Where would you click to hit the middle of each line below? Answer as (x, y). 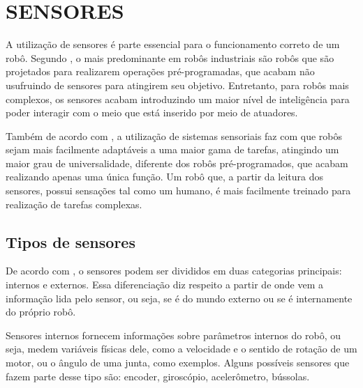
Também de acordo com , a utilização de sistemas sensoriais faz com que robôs (174, 135)
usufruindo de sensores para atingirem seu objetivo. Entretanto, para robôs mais (177, 85)
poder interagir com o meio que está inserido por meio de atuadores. (152, 112)
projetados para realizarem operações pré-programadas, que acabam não (160, 71)
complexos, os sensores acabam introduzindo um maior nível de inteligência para (178, 99)
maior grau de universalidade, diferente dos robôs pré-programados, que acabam (177, 163)
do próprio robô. (41, 312)
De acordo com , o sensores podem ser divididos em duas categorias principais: (174, 271)
